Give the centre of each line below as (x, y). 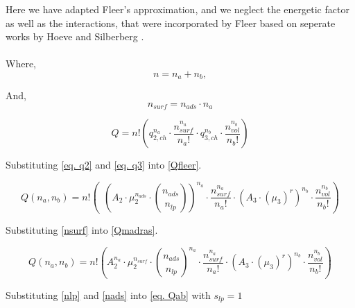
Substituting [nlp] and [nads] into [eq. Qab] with (108, 294)
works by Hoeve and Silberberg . (75, 36)
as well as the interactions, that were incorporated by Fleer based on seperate (171, 23)
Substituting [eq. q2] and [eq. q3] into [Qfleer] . (104, 165)
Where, (21, 63)
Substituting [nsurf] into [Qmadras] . (82, 230)
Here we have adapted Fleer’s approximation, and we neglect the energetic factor (177, 9)
